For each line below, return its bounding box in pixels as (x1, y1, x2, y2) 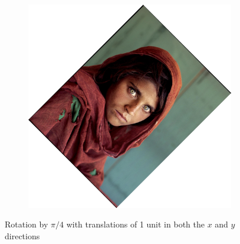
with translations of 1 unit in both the (66, 218, 205, 230)
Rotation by (5, 218, 48, 230)
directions (5, 229, 40, 242)
